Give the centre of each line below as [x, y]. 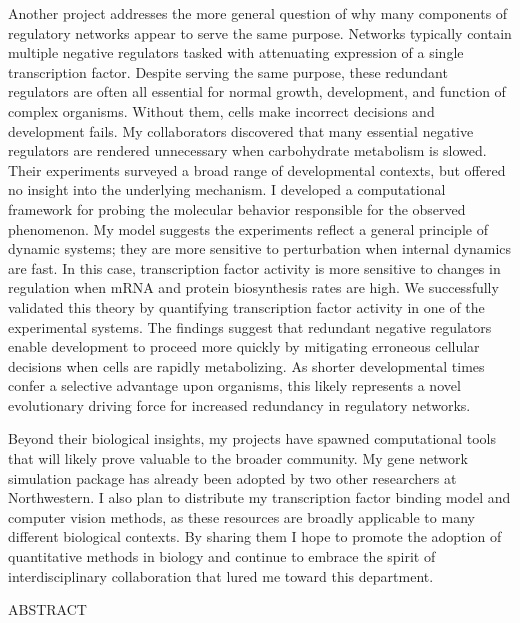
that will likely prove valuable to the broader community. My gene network [238, 458]
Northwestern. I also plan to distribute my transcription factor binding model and [259, 497]
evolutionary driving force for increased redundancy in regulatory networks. [239, 404]
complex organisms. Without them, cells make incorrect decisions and [221, 110]
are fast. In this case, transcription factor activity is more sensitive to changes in [254, 267]
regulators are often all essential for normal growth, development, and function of [257, 91]
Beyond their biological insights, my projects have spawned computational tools [252, 438]
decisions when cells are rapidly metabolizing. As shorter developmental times [246, 365]
